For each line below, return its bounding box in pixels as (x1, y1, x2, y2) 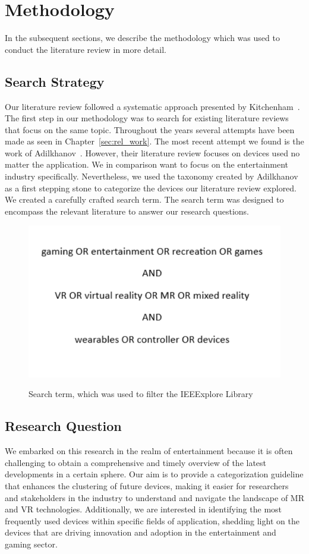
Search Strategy (5, 72, 105, 90)
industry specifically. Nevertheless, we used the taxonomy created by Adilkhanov (5, 170, 298, 182)
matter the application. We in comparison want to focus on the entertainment (5, 158, 289, 171)
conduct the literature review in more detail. (5, 43, 166, 55)
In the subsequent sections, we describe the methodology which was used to (5, 32, 280, 44)
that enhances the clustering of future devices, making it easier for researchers (5, 479, 289, 492)
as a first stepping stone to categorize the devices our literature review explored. (5, 181, 297, 194)
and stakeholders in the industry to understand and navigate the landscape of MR (5, 491, 304, 503)
